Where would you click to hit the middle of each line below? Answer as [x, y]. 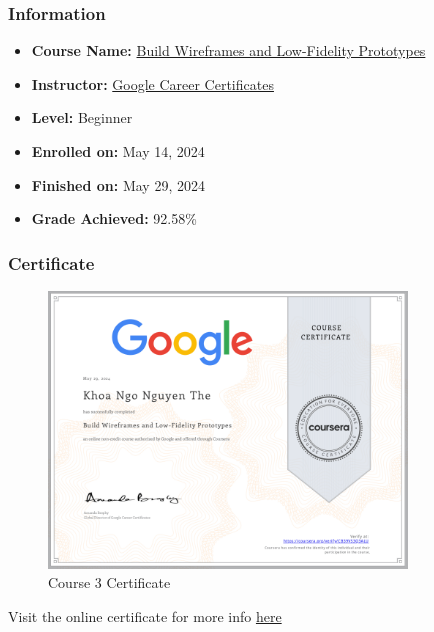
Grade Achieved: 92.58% [114, 218]
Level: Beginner [82, 117]
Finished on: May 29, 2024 [118, 184]
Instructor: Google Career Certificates [152, 83]
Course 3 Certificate [109, 582]
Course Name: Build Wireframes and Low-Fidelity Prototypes [228, 50]
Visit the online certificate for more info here [145, 615]
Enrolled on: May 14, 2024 [118, 151]
